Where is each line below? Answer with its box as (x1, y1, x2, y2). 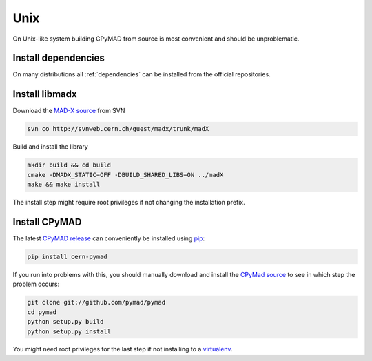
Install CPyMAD (12, 216, 82, 227)
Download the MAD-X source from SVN (12, 107, 125, 115)
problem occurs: (12, 280, 60, 289)
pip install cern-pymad (27, 252, 108, 260)
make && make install (27, 180, 101, 189)
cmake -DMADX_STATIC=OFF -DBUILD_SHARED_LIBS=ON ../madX (27, 171, 224, 178)
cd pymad (27, 308, 57, 316)
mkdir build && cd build (27, 161, 112, 169)
